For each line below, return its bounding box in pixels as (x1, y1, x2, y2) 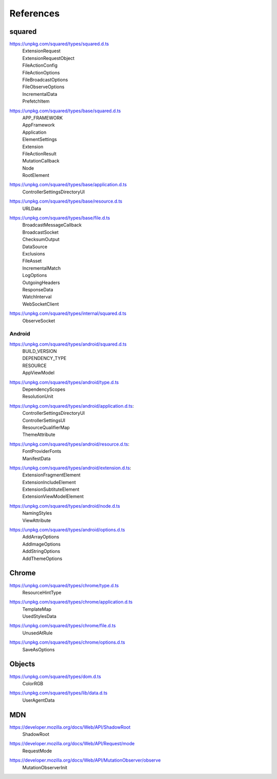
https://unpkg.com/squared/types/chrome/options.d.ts (9, 639, 125, 646)
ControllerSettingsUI (22, 417, 66, 423)
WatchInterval (22, 294, 52, 300)
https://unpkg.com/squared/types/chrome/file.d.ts (9, 623, 116, 629)
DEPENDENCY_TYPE (22, 355, 67, 362)
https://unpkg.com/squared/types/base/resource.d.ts (9, 198, 123, 205)
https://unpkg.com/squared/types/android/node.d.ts (9, 503, 121, 509)
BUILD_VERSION (22, 348, 57, 354)
